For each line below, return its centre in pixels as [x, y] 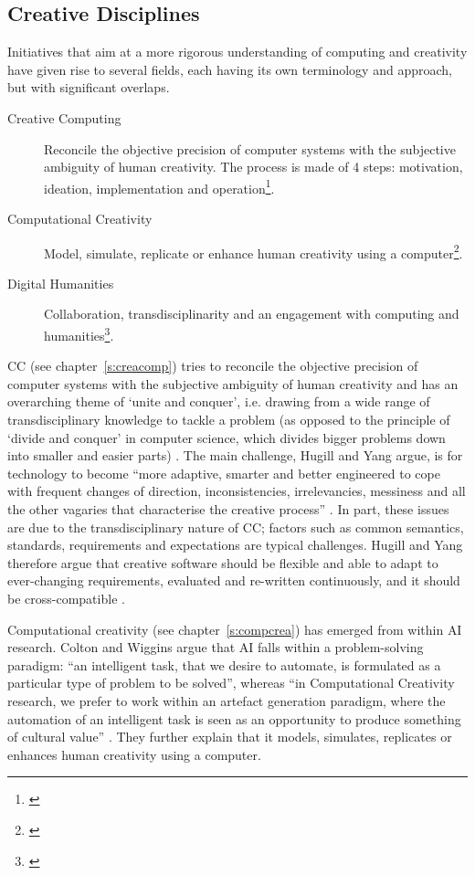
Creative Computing [64, 117]
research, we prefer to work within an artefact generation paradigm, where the [227, 700]
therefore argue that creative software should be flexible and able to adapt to [223, 562]
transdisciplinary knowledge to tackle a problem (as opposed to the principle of [229, 420]
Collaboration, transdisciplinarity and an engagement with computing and [252, 314]
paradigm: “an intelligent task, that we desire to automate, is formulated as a [224, 664]
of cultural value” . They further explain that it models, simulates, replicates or [230, 737]
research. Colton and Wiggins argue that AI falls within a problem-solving [216, 647]
